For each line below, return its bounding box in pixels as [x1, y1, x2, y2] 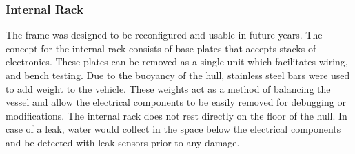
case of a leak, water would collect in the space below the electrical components [6, 122, 341, 136]
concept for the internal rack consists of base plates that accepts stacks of [6, 41, 316, 55]
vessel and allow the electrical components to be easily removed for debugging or [6, 95, 346, 109]
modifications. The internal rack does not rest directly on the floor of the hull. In [6, 108, 347, 122]
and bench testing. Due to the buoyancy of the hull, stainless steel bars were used [6, 68, 350, 82]
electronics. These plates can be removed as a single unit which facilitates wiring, [6, 54, 348, 69]
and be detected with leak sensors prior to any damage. [6, 135, 240, 149]
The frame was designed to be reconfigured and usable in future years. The [6, 27, 323, 42]
